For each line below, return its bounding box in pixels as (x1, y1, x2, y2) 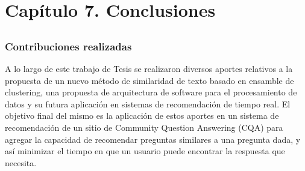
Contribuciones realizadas (5, 38, 132, 53)
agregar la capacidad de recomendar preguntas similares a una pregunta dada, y (5, 133, 301, 145)
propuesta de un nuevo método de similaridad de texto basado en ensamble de (5, 74, 294, 86)
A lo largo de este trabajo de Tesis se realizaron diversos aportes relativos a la (5, 62, 293, 75)
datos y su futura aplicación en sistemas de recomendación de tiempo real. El (5, 97, 291, 110)
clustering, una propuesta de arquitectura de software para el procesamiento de (5, 86, 297, 98)
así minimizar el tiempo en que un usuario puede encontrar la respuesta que (5, 145, 285, 157)
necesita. (5, 156, 37, 169)
